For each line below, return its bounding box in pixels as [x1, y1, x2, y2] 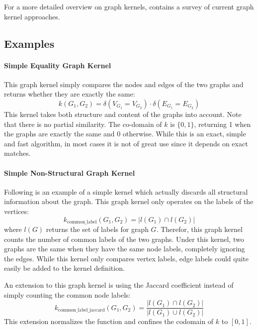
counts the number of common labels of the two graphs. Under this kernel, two [4, 233, 244, 244]
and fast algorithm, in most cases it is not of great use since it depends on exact [4, 138, 248, 148]
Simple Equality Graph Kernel [4, 60, 111, 70]
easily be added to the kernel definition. [4, 263, 125, 273]
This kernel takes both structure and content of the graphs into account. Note [4, 109, 242, 119]
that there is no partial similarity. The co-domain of [4, 118, 162, 129]
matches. [4, 148, 31, 158]
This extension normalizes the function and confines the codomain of [4, 316, 214, 327]
